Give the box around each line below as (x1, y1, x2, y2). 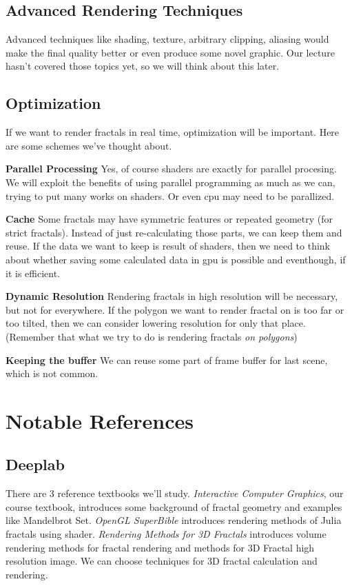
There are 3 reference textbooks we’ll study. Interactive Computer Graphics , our (6, 486, 344, 501)
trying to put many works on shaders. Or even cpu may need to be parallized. (6, 188, 335, 203)
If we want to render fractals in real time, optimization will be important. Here (6, 125, 340, 139)
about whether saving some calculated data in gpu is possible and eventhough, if (6, 252, 346, 266)
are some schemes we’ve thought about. (6, 138, 172, 152)
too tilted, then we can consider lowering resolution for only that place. (6, 316, 306, 330)
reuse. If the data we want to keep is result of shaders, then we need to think (6, 239, 331, 253)
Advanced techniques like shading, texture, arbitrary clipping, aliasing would (6, 32, 329, 46)
